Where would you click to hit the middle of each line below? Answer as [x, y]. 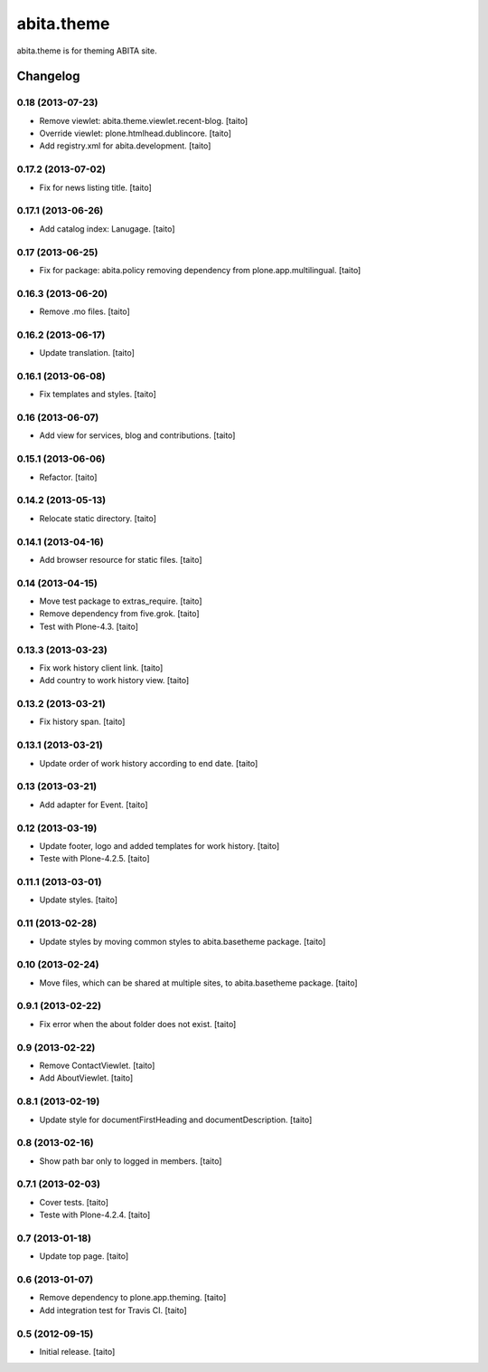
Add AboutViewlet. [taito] [86, 1078]
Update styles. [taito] [78, 900]
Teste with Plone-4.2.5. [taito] [94, 859]
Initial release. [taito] [77, 1352]
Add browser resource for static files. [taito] [121, 559]
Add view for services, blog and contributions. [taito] [137, 435]
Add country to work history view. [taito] [114, 681]
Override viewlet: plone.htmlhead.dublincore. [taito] [136, 133]
